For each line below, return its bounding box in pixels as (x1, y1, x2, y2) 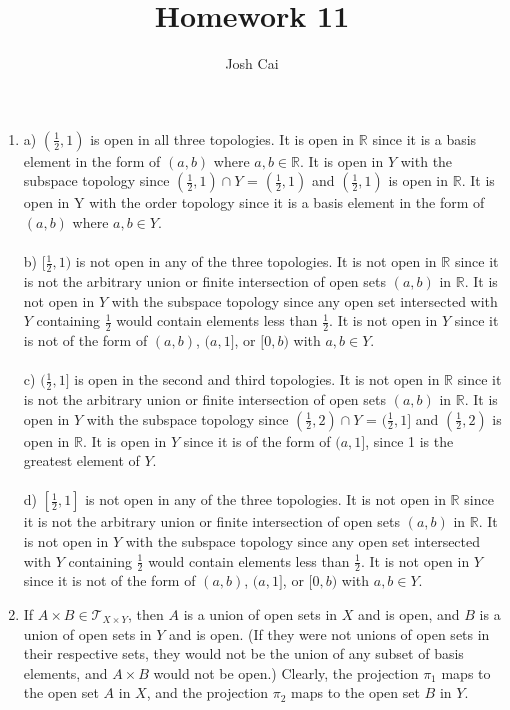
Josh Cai (225, 53, 279, 74)
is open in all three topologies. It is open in (90, 128, 355, 149)
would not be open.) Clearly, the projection (153, 662, 419, 683)
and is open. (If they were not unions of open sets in (168, 623, 490, 644)
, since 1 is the (365, 430, 454, 451)
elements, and (23, 662, 108, 683)
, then (128, 603, 164, 624)
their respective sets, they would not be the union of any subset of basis (23, 643, 464, 664)
